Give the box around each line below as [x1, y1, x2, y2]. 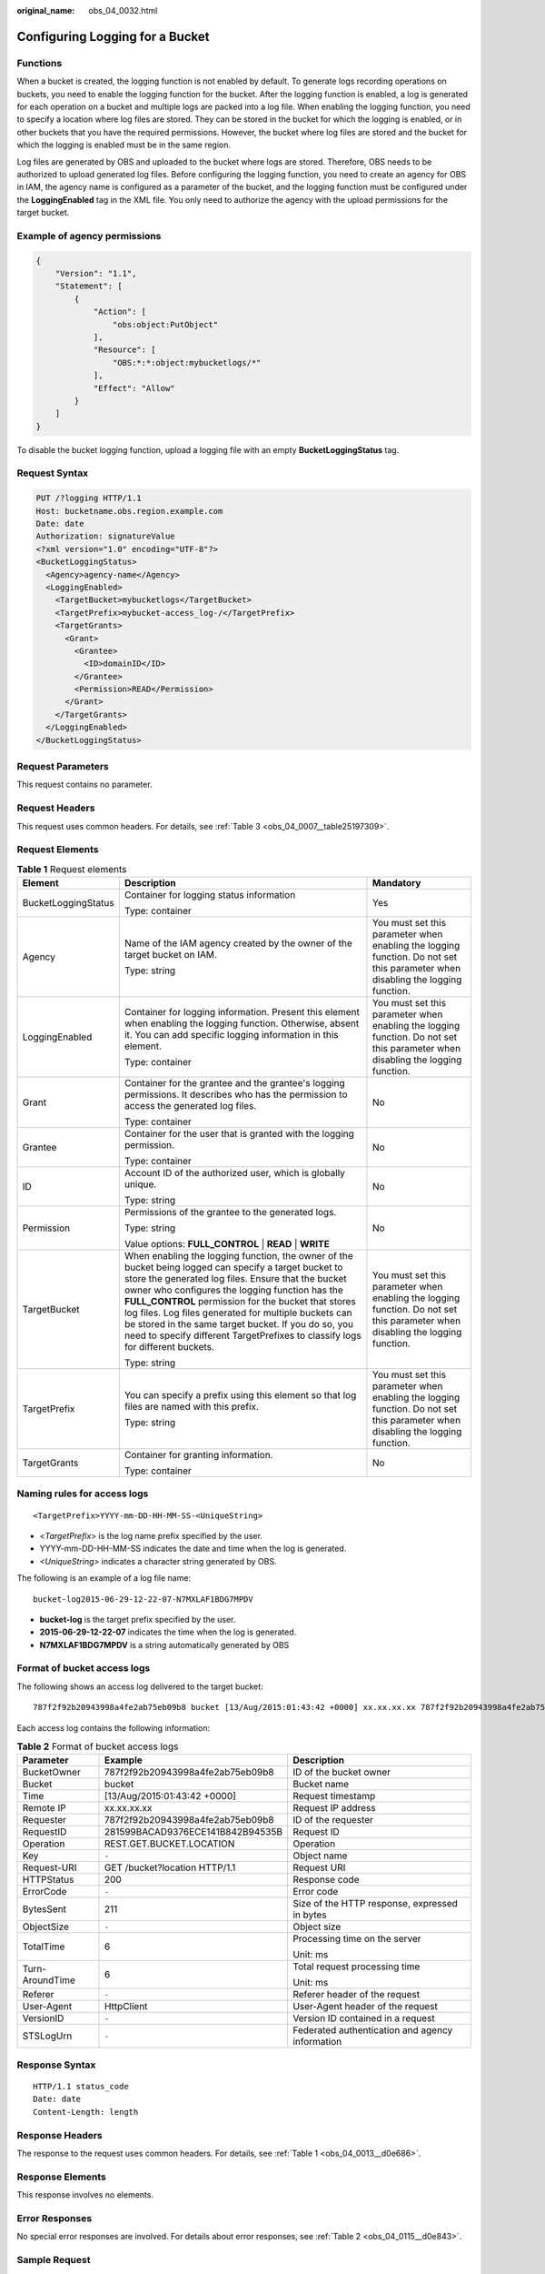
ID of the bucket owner [292, 1766, 391, 1778]
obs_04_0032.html [88, 5, 158, 15]
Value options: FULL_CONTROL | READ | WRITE [124, 1238, 331, 1251]
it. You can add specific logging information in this [124, 1029, 339, 1041]
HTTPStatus [22, 1874, 74, 1887]
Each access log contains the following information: [16, 1722, 211, 1733]
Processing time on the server [292, 1933, 421, 1946]
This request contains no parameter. [16, 779, 154, 790]
